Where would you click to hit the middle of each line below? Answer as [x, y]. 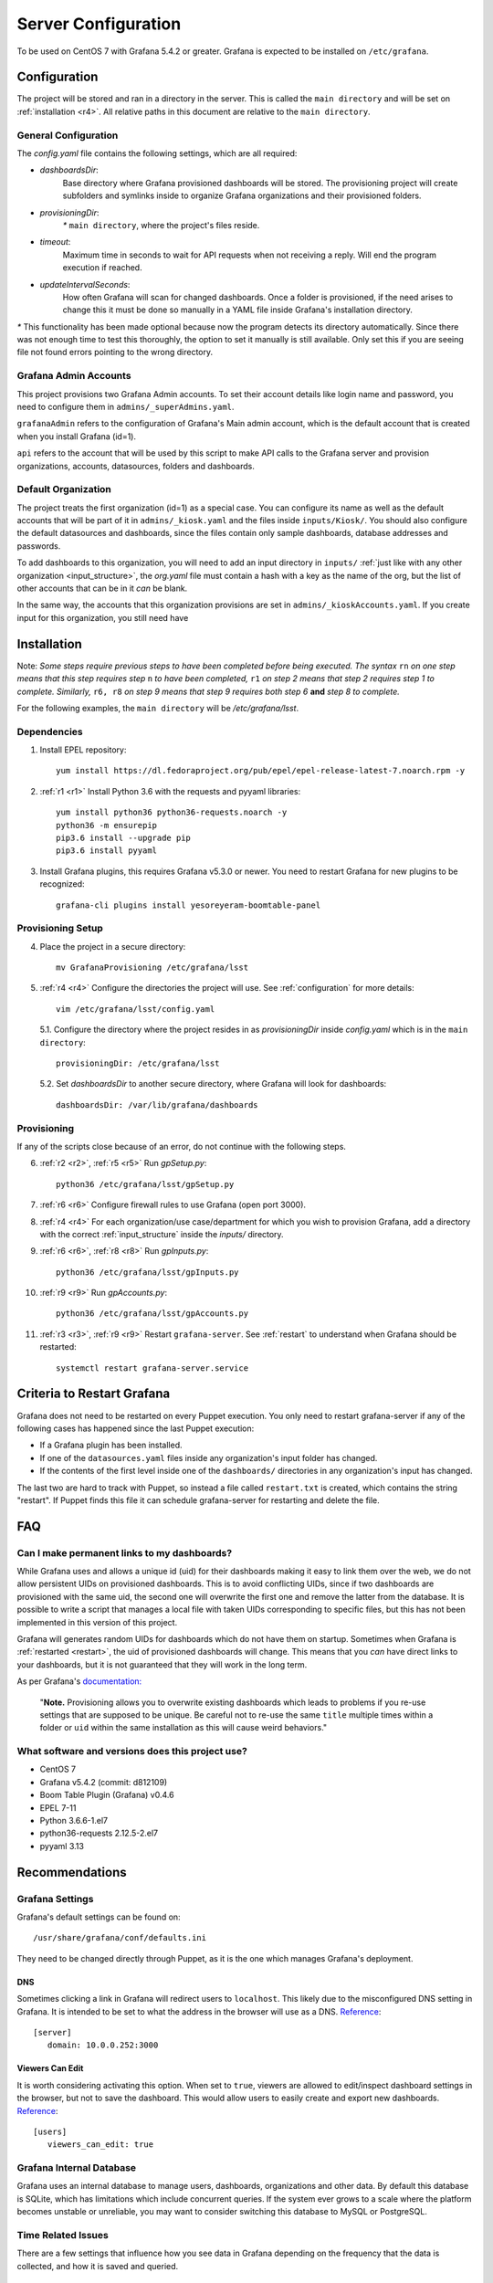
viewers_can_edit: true [100, 2145]
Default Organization [64, 489]
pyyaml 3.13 [62, 1846]
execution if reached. [102, 268]
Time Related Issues [63, 2235]
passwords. [39, 546]
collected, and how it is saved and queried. [98, 2266]
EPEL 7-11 [58, 1807]
